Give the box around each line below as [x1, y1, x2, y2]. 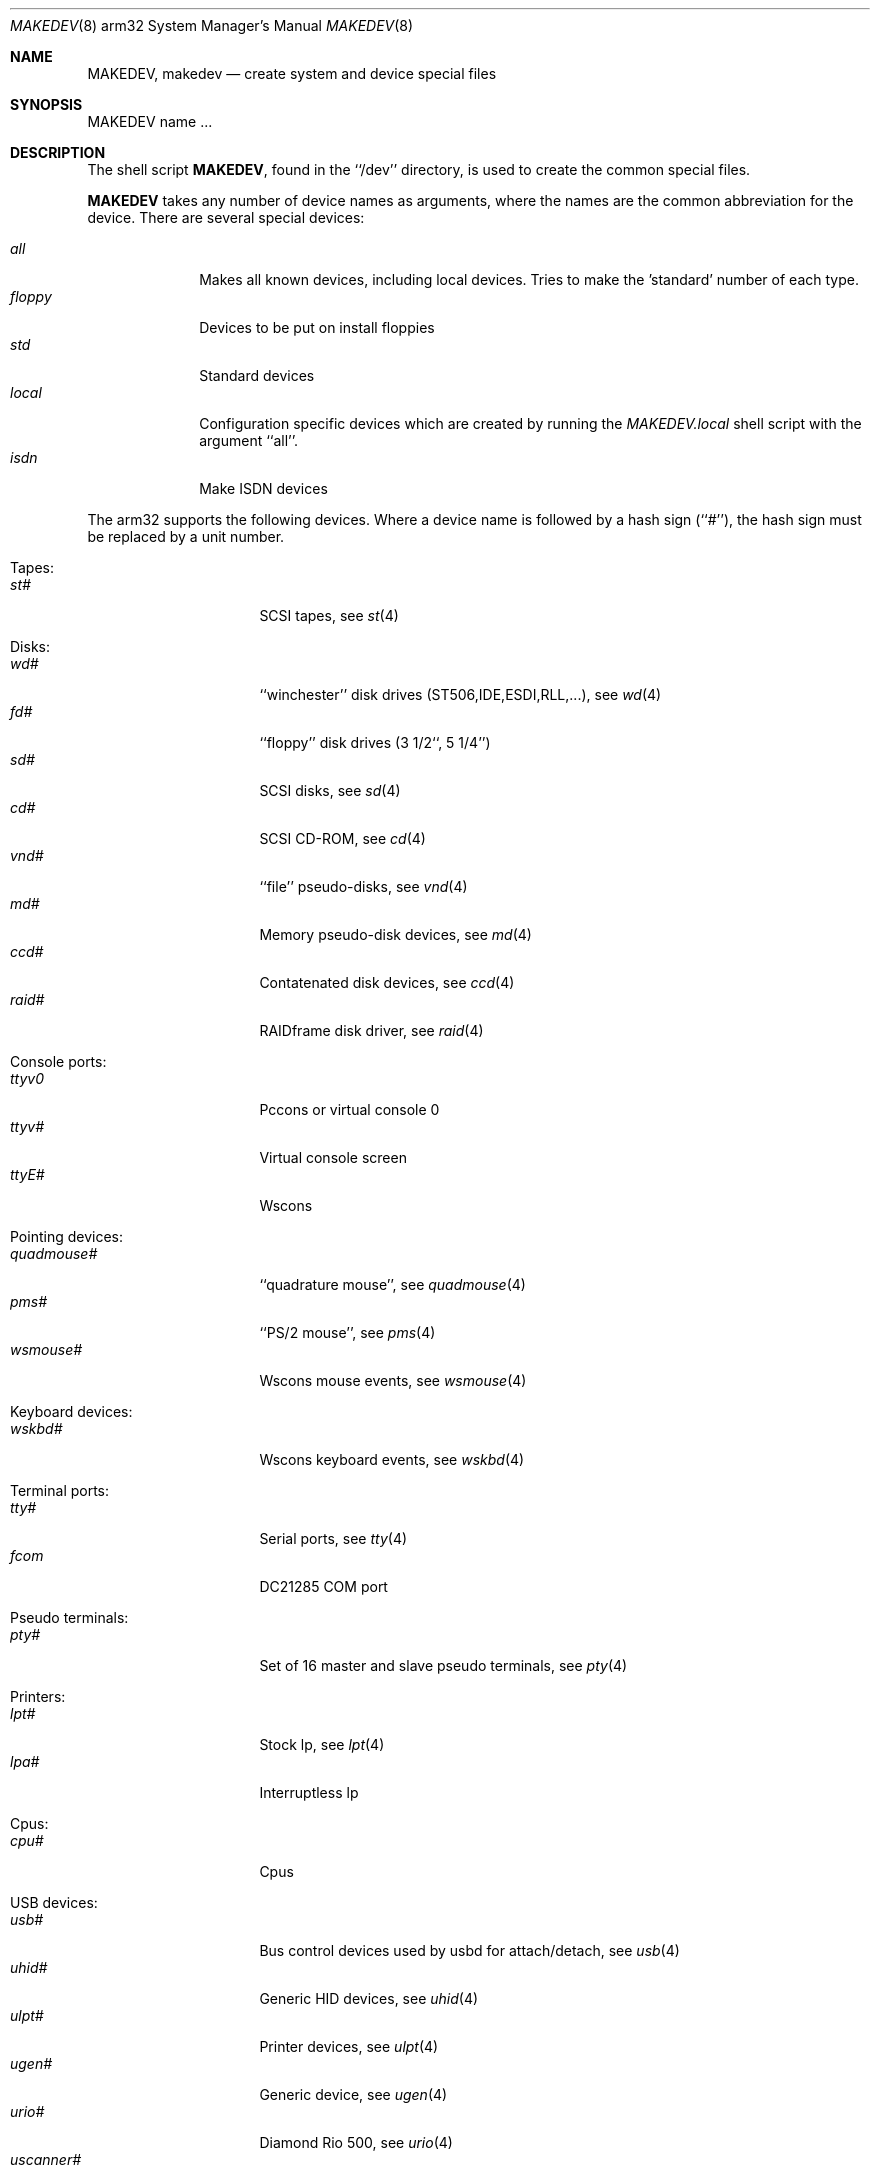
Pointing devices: [10, 1228, 123, 1245]
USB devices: [10, 1894, 98, 1911]
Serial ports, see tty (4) [259, 1530, 408, 1547]
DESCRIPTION [10, 144, 106, 161]
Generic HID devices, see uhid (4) [259, 1990, 479, 2007]
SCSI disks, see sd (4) [259, 782, 401, 799]
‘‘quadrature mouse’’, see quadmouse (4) [259, 1276, 526, 1293]
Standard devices [199, 367, 315, 384]
